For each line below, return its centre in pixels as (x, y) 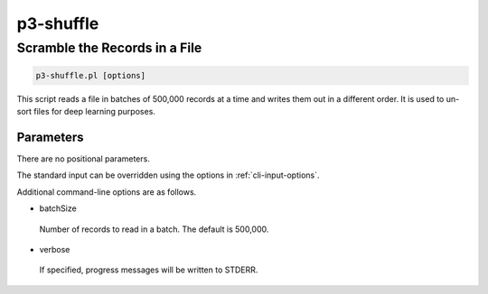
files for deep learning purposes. (94, 112)
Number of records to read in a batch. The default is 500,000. (154, 229)
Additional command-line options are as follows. (107, 192)
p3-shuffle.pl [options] (91, 75)
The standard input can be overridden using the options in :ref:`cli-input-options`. (168, 175)
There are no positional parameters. (84, 159)
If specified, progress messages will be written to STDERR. (149, 270)
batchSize (58, 208)
